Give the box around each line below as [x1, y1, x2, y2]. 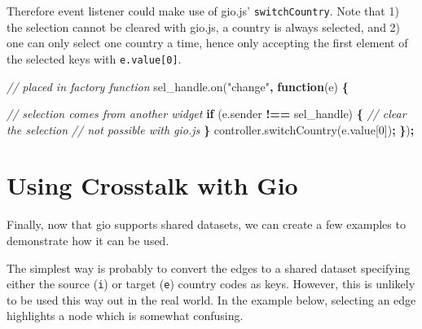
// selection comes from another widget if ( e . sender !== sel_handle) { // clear [7, 105, 407, 122]
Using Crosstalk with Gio [7, 169, 298, 202]
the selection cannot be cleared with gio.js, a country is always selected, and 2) [7, 18, 401, 35]
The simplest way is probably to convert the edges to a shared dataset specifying [7, 259, 411, 276]
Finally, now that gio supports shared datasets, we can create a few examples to [7, 216, 406, 233]
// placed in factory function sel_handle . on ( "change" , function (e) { [7, 77, 349, 94]
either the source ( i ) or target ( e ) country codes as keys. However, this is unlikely [7, 275, 415, 292]
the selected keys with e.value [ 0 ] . [7, 50, 182, 67]
